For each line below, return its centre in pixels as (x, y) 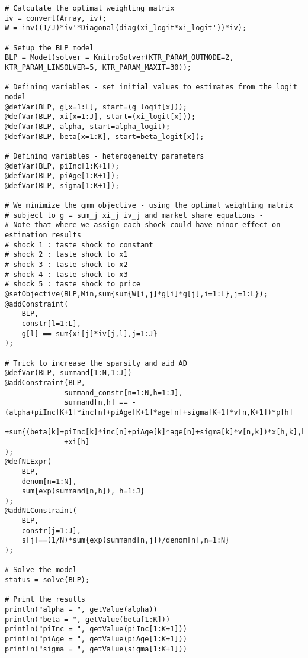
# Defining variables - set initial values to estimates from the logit (151, 87)
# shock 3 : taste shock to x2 (66, 265)
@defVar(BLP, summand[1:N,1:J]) (68, 373)
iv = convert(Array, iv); (56, 18)
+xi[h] (77, 442)
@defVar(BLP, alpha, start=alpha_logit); (88, 126)
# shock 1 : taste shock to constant (79, 245)
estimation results (43, 235)
